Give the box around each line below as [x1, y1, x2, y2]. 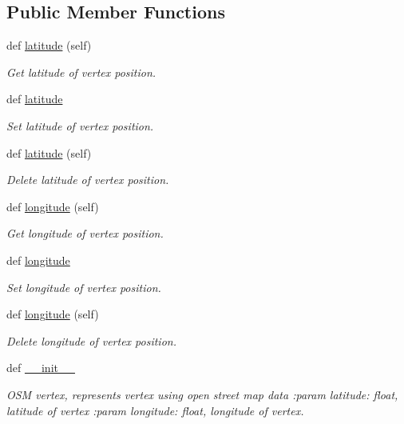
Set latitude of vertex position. [6, 117, 154, 134]
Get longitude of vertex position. [6, 225, 164, 242]
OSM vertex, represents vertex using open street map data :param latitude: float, [6, 386, 398, 402]
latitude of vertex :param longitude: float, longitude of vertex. [6, 402, 304, 418]
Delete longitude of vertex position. [6, 332, 176, 349]
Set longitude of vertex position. [6, 278, 161, 295]
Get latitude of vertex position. [6, 63, 156, 80]
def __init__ [6, 359, 75, 376]
